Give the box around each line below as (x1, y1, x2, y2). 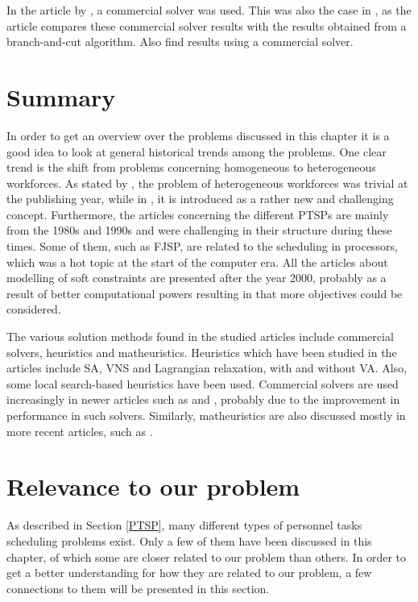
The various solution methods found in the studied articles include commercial (6, 328, 394, 345)
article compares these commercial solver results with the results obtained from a (6, 17, 407, 34)
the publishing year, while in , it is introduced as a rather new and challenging (6, 190, 394, 207)
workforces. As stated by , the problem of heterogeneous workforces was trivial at (6, 174, 408, 191)
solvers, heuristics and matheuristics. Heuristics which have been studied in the (6, 343, 397, 360)
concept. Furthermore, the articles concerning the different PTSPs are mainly (6, 206, 389, 222)
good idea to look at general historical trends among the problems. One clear (6, 143, 387, 160)
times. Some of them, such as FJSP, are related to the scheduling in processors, (6, 238, 398, 255)
